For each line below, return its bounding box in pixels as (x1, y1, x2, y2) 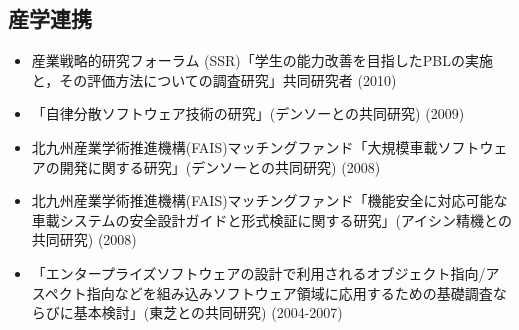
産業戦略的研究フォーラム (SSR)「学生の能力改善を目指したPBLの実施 (31, 50, 493, 71)
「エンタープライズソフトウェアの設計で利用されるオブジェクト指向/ (31, 262, 486, 283)
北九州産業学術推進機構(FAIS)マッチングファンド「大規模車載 (31, 136, 438, 157)
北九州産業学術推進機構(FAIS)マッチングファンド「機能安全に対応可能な (31, 190, 508, 211)
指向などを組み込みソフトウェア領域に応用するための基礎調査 (86, 282, 493, 303)
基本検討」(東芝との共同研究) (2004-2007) (73, 302, 343, 323)
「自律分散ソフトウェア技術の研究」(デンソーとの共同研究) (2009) (31, 103, 465, 124)
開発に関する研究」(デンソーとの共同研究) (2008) (59, 156, 381, 177)
